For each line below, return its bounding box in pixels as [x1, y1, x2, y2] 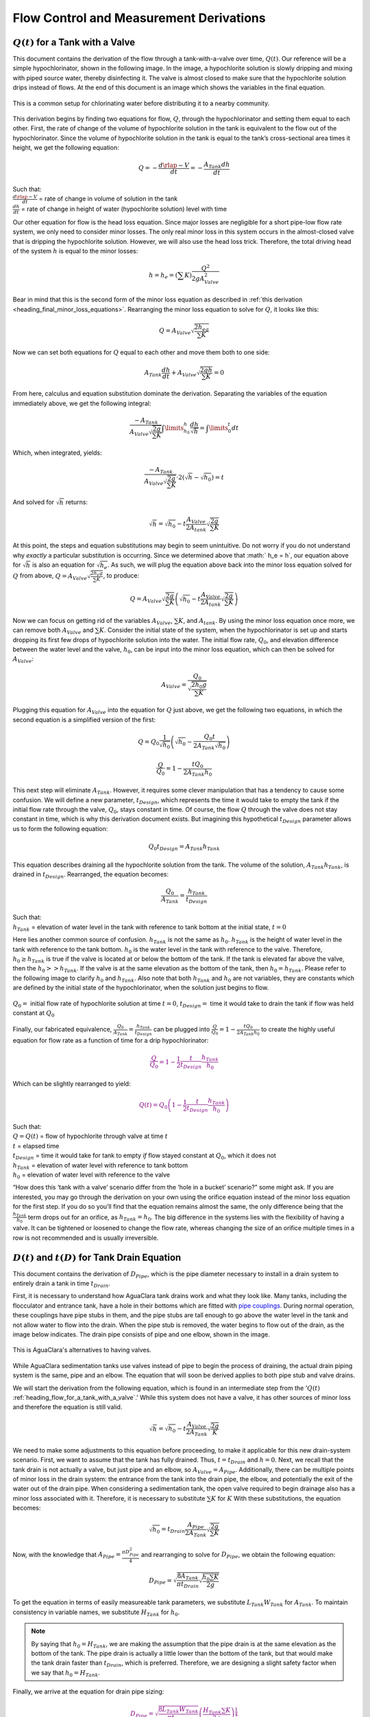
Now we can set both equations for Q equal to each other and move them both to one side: [12, 348, 270, 356]
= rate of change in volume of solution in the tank [38, 194, 178, 203]
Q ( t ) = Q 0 [138, 1101, 168, 1111]
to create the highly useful [260, 1025, 335, 1034]
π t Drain [176, 1580, 199, 1589]
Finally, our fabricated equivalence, [12, 1025, 112, 1034]
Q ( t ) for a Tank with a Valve [12, 36, 136, 48]
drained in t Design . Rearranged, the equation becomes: [12, 869, 169, 880]
